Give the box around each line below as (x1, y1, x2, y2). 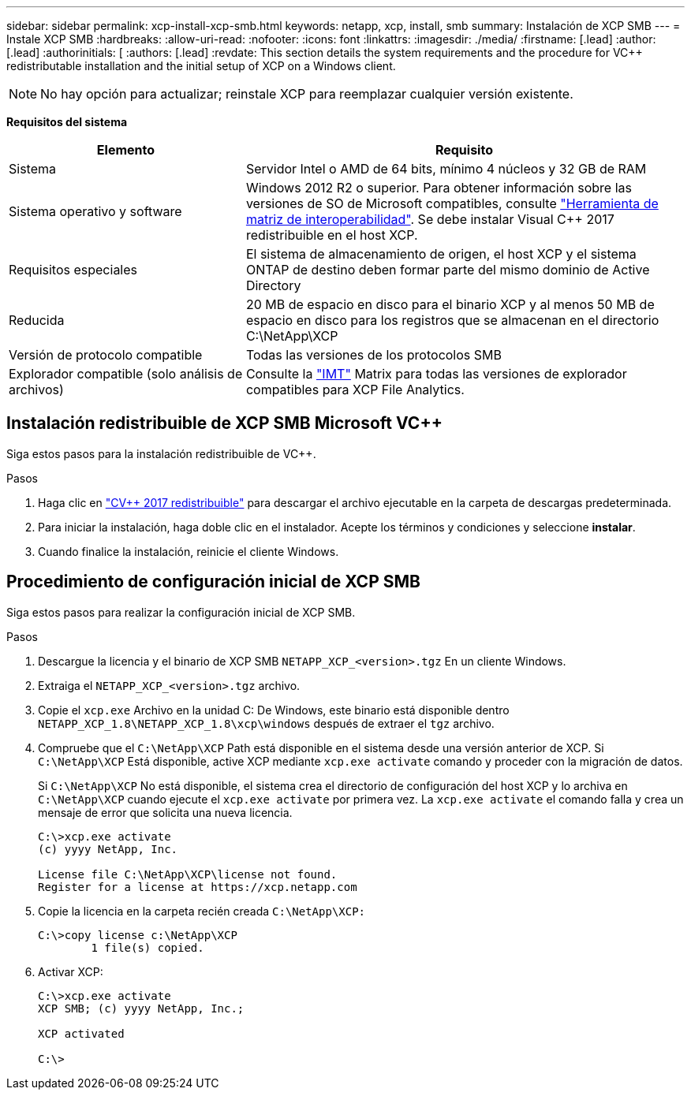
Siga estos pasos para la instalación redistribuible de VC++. (6, 446, 316, 460)
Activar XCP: (38, 964, 103, 979)
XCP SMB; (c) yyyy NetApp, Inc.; (38, 1001, 245, 1015)
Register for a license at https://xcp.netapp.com (38, 880, 357, 893)
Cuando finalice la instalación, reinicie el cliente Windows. (38, 544, 339, 558)
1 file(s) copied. (91, 941, 204, 954)
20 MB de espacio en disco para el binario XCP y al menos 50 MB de (245, 296, 655, 312)
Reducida (9, 312, 65, 328)
